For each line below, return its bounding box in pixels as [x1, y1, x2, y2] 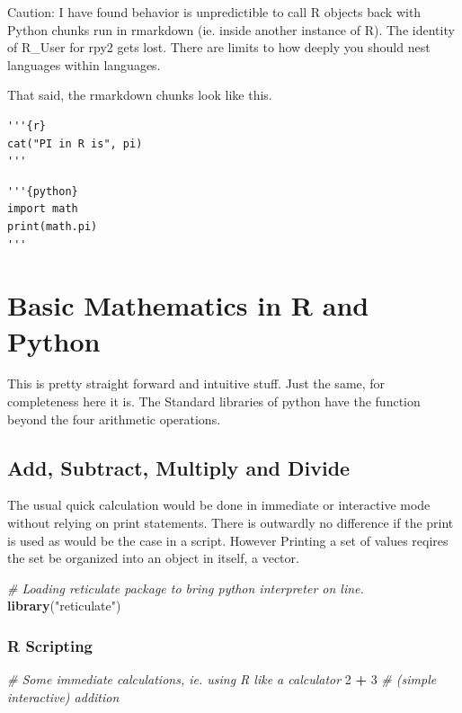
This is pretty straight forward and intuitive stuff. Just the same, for [7, 374, 386, 393]
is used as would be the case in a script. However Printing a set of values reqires [7, 530, 449, 549]
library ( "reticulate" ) [7, 596, 121, 615]
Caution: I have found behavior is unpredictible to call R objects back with [7, 3, 422, 21]
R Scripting [7, 634, 93, 656]
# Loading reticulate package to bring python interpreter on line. [7, 578, 364, 597]
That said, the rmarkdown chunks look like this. [7, 85, 272, 104]
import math [7, 202, 78, 216]
